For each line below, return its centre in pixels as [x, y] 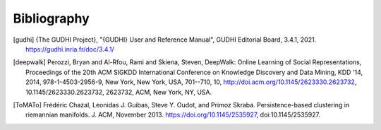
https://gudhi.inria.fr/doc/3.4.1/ [70, 49]
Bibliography [51, 18]
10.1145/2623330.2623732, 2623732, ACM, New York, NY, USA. [119, 92]
